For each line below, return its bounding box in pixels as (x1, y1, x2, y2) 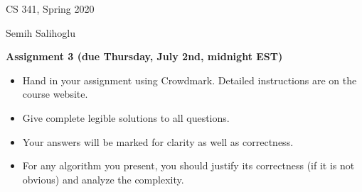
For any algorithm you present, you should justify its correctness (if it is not (22, 158, 355, 173)
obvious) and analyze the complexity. (22, 171, 184, 186)
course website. (22, 86, 88, 101)
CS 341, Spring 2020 (6, 1, 95, 16)
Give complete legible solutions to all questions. (22, 110, 230, 125)
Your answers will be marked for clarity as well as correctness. (22, 134, 294, 149)
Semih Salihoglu (6, 25, 76, 40)
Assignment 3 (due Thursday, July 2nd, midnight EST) (6, 49, 283, 64)
